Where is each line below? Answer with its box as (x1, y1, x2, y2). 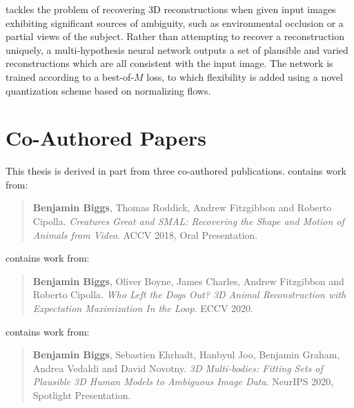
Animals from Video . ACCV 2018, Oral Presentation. (32, 227, 258, 242)
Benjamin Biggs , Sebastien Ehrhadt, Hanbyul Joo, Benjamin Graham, (32, 347, 340, 362)
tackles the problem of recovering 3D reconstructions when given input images (6, 2, 336, 16)
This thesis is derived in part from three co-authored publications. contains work (6, 164, 346, 178)
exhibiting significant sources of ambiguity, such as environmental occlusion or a (6, 15, 344, 30)
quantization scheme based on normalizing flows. (6, 83, 211, 97)
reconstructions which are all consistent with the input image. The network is (6, 56, 333, 70)
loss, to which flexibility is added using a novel (146, 69, 343, 84)
